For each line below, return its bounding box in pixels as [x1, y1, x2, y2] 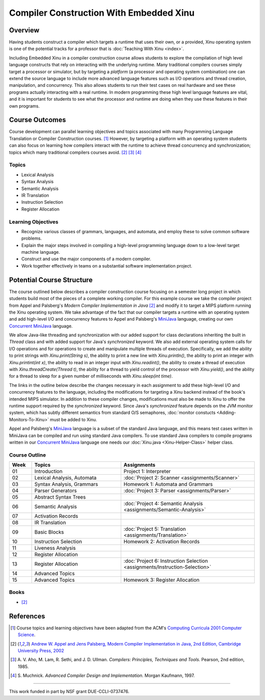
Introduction [34, 468, 63, 475]
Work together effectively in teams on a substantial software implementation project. [21, 263, 192, 269]
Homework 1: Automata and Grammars [123, 481, 213, 488]
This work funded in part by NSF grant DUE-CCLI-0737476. [9, 689, 130, 695]
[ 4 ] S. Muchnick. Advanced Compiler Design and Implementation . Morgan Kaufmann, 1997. [10, 673, 195, 678]
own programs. [9, 103, 40, 109]
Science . [18, 632, 36, 638]
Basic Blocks [34, 529, 64, 536]
